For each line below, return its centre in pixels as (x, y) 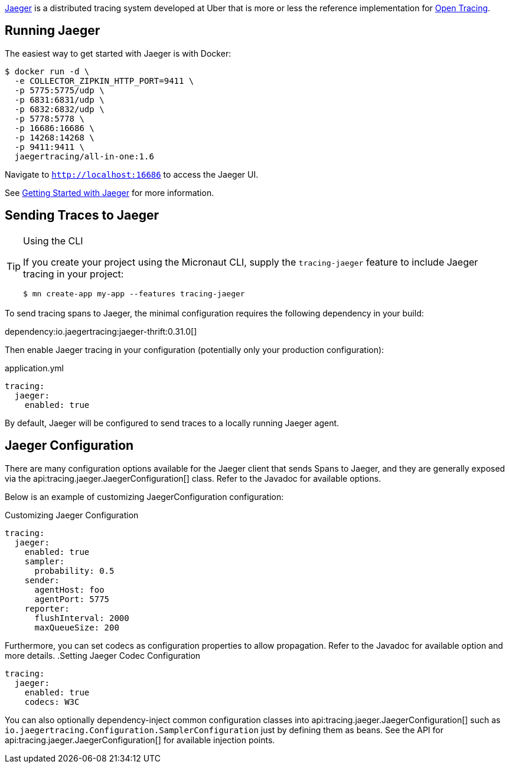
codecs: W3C (52, 702)
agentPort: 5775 (72, 599)
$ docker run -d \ (47, 71)
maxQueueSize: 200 (77, 627)
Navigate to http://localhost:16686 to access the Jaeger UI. (132, 174)
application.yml (34, 368)
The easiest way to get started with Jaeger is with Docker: (118, 53)
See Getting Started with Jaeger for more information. (110, 192)
